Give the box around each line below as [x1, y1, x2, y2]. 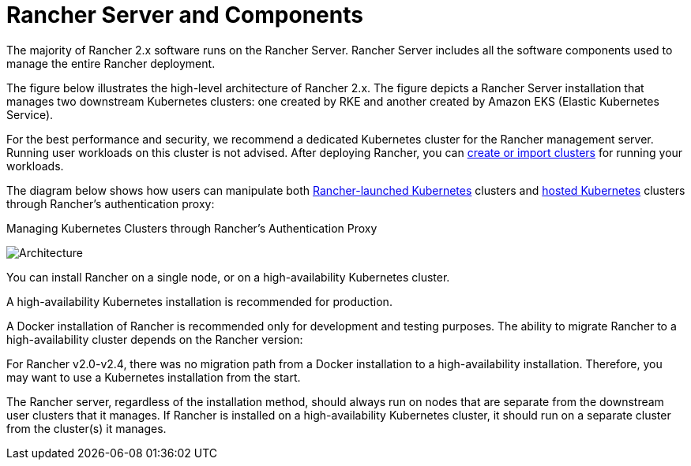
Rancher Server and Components [6, 2, 363, 28]
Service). [6, 107, 54, 121]
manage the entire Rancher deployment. [6, 56, 216, 70]
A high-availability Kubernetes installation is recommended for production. [6, 294, 392, 308]
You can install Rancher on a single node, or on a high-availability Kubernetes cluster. [6, 270, 450, 284]
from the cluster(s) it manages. [6, 421, 167, 435]
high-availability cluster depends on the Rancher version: [6, 332, 303, 346]
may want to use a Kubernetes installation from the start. [6, 370, 301, 384]
